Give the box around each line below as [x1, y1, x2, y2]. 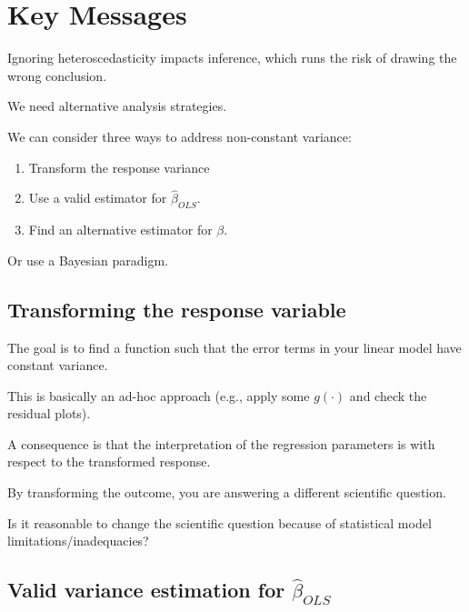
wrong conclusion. [7, 65, 107, 85]
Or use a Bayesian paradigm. [7, 250, 168, 269]
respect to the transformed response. [7, 452, 211, 471]
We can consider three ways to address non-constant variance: [7, 126, 352, 145]
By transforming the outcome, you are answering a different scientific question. [7, 483, 446, 502]
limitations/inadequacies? [7, 531, 149, 550]
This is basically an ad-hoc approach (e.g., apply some [7, 386, 310, 405]
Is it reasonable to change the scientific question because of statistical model [7, 513, 432, 532]
